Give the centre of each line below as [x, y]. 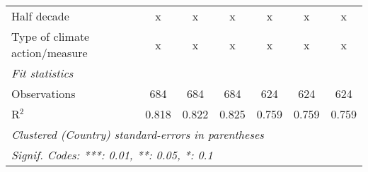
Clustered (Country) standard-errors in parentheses [138, 134]
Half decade [40, 16]
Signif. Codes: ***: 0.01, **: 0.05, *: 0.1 [112, 155]
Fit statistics [42, 73]
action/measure [50, 53]
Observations [44, 93]
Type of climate [51, 36]
